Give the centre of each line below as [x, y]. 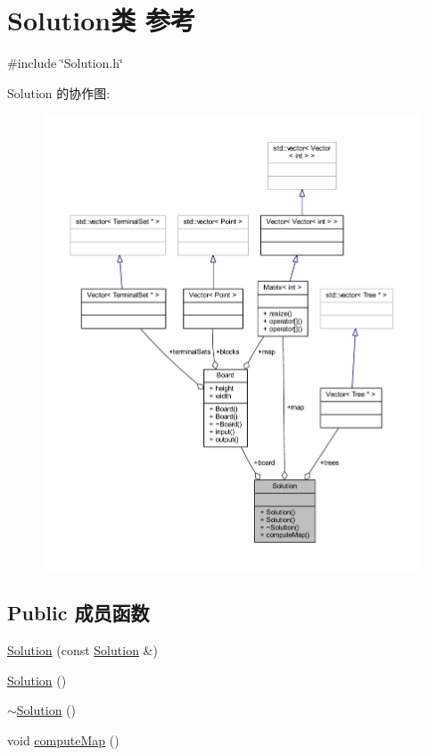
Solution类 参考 [101, 20]
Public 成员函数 [78, 613]
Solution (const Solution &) [82, 650]
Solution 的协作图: [59, 92]
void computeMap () [63, 740]
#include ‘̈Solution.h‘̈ [65, 63]
